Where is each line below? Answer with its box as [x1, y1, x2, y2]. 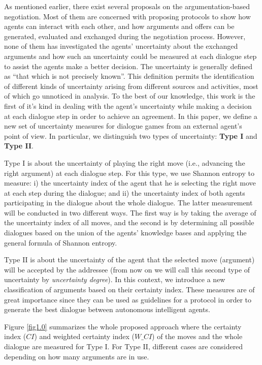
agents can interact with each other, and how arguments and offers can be [4, 21, 235, 32]
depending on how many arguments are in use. [4, 351, 149, 361]
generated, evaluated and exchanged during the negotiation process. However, [4, 31, 246, 41]
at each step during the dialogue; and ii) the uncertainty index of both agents [4, 187, 245, 198]
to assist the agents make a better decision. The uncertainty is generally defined [4, 60, 252, 71]
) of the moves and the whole [152, 331, 243, 342]
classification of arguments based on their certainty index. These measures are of [4, 284, 255, 295]
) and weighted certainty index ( [34, 331, 135, 342]
